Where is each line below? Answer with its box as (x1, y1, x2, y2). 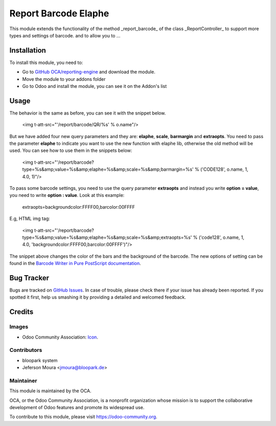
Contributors (9, 347, 42, 354)
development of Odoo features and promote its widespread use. (9, 405, 145, 411)
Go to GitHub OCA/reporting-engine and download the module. (22, 69, 155, 75)
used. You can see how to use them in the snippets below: (9, 147, 132, 153)
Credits (9, 307, 34, 317)
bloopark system (22, 357, 58, 363)
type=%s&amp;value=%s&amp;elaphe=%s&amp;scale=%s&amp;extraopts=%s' (22, 234, 192, 240)
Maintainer (9, 377, 37, 384)
